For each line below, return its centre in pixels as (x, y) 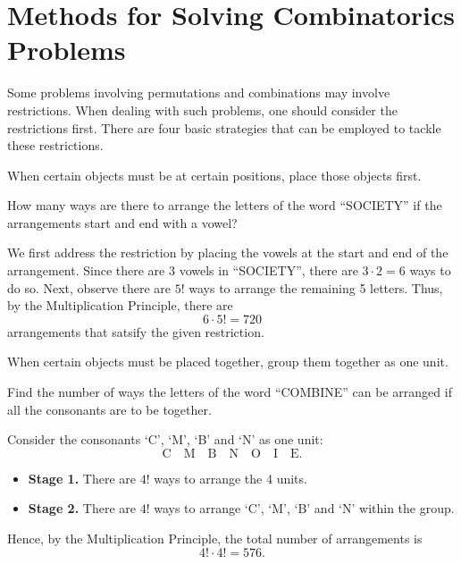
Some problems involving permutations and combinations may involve (199, 93)
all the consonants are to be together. (109, 409)
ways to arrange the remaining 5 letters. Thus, (316, 287)
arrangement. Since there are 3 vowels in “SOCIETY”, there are (183, 270)
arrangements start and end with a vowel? (122, 222)
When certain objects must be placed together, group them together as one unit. (228, 362)
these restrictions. (55, 145)
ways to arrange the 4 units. (230, 478)
